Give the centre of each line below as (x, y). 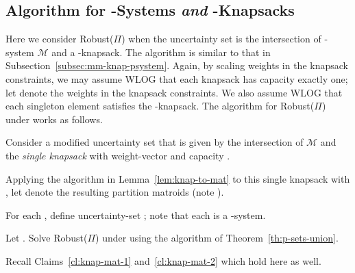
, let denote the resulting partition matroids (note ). (115, 192)
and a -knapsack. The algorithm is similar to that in (161, 52)
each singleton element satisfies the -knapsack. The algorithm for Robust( (160, 106)
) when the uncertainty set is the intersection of (221, 39)
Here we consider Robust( (60, 39)
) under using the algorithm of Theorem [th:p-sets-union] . (217, 238)
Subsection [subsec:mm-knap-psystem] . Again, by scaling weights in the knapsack (177, 65)
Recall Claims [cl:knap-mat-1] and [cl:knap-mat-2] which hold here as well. (163, 260)
